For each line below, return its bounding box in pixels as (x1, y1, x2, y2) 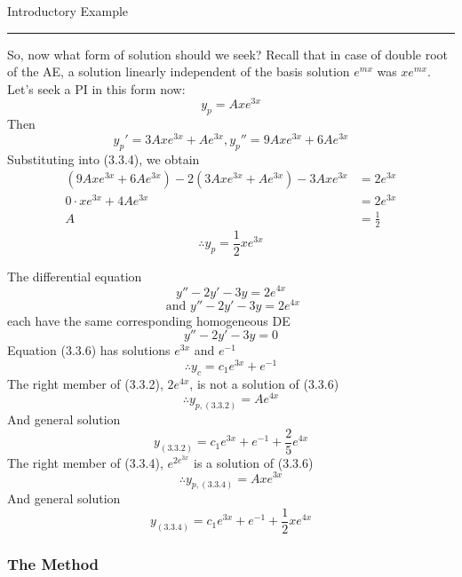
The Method (7, 553, 100, 574)
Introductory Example (7, 2, 129, 20)
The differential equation (7, 266, 142, 285)
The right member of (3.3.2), (7, 374, 163, 392)
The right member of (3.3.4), (7, 453, 163, 471)
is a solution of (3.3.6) (194, 453, 314, 471)
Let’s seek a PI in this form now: (7, 79, 186, 98)
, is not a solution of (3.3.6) (189, 374, 339, 392)
